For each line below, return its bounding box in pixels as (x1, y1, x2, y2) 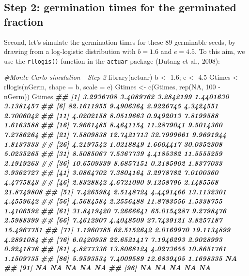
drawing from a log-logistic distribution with (4, 46, 136, 56)
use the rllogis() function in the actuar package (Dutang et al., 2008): (4, 55, 220, 66)
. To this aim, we (195, 46, 245, 56)
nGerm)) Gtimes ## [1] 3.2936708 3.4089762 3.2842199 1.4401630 (4, 91, 229, 101)
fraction (4, 14, 44, 29)
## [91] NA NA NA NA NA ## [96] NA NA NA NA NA (4, 262, 211, 273)
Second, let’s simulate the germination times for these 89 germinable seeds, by (4, 36, 236, 47)
